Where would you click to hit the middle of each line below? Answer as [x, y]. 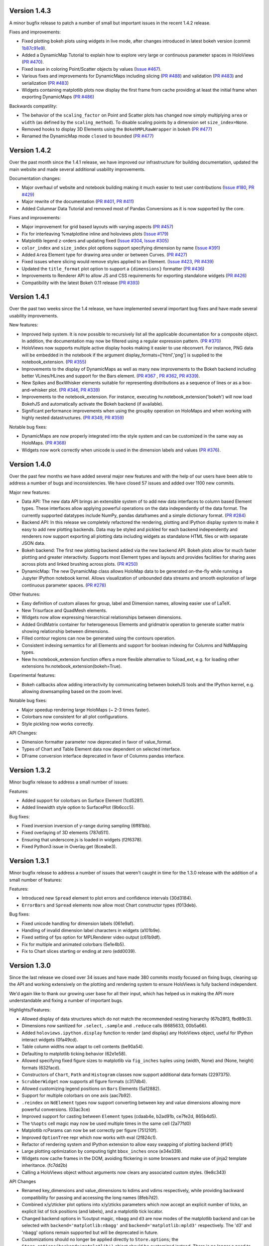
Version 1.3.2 [30, 770]
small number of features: [36, 880]
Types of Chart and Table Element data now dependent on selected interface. [101, 749]
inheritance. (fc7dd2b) [45, 1165]
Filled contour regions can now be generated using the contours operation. [99, 638]
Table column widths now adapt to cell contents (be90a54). [83, 1047]
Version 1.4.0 [30, 464]
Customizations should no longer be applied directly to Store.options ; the [100, 1240]
